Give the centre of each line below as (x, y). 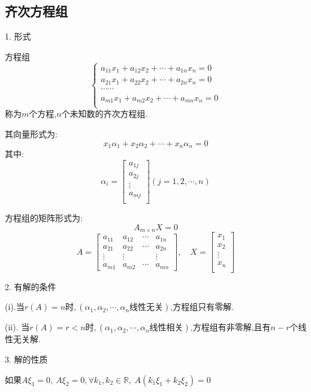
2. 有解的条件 (31, 286)
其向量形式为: (31, 134)
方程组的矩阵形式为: (44, 218)
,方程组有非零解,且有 (230, 327)
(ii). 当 (17, 327)
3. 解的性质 (26, 359)
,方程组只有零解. (202, 307)
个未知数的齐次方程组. (105, 114)
